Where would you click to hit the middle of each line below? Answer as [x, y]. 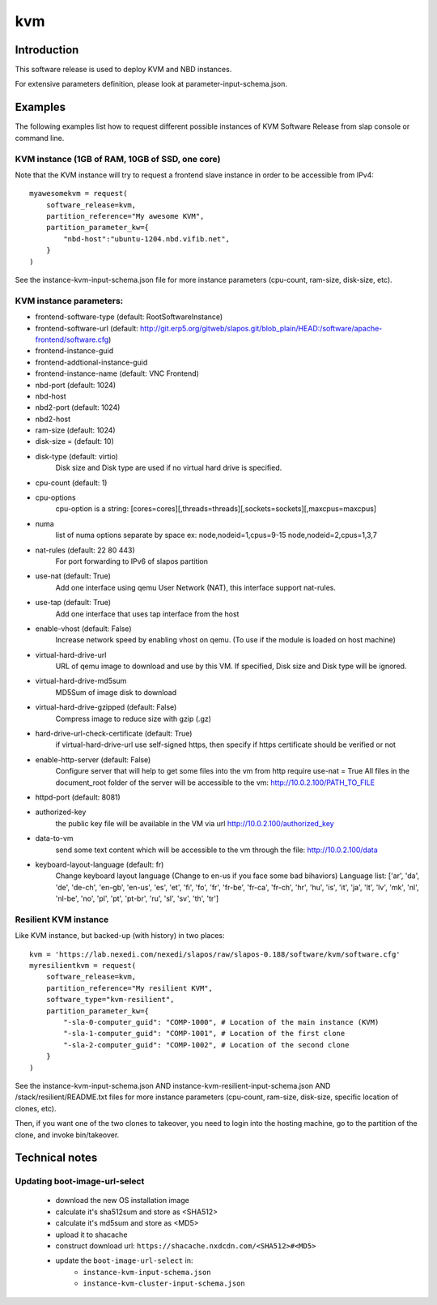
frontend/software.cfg [72, 339]
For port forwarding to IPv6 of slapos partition [132, 561]
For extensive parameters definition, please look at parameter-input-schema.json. [151, 84]
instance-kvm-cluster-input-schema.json [164, 1284]
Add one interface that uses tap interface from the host [147, 614]
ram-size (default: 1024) [76, 430]
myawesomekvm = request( [78, 194]
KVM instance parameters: [69, 301]
